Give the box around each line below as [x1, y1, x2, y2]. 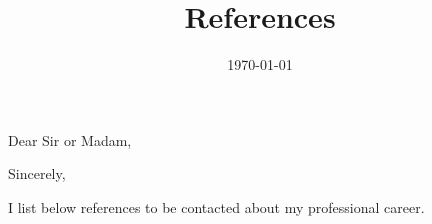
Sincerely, [8, 163, 66, 184]
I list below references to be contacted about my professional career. [8, 196, 425, 217]
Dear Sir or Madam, [8, 129, 132, 150]
